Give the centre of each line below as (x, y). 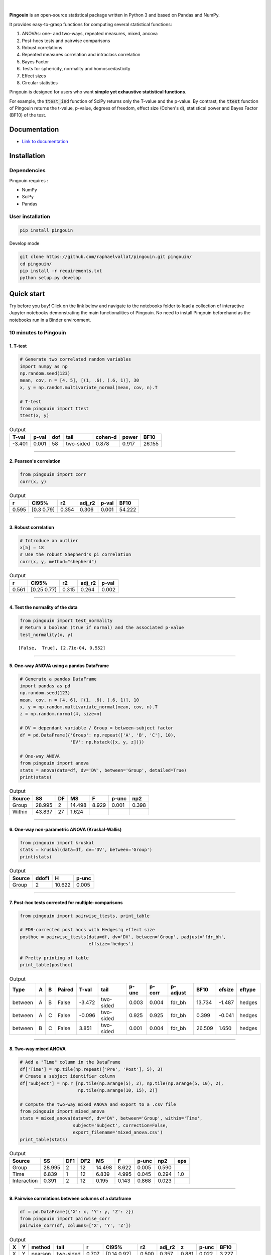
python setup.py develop (50, 278)
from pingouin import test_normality (66, 620)
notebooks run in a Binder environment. (50, 320)
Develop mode (24, 243)
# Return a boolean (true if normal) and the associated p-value (102, 628)
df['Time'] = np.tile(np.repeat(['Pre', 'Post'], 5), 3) (91, 1069)
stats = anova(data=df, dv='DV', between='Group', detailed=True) (103, 770)
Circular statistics (40, 82)
